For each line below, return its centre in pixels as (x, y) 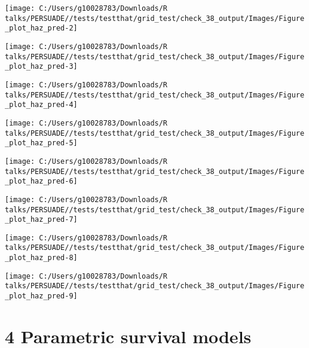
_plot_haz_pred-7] (41, 220)
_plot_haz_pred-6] (41, 181)
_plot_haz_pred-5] (41, 143)
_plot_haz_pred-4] (41, 105)
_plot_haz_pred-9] (41, 296)
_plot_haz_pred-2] (41, 28)
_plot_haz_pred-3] (41, 67)
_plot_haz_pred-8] (41, 258)
